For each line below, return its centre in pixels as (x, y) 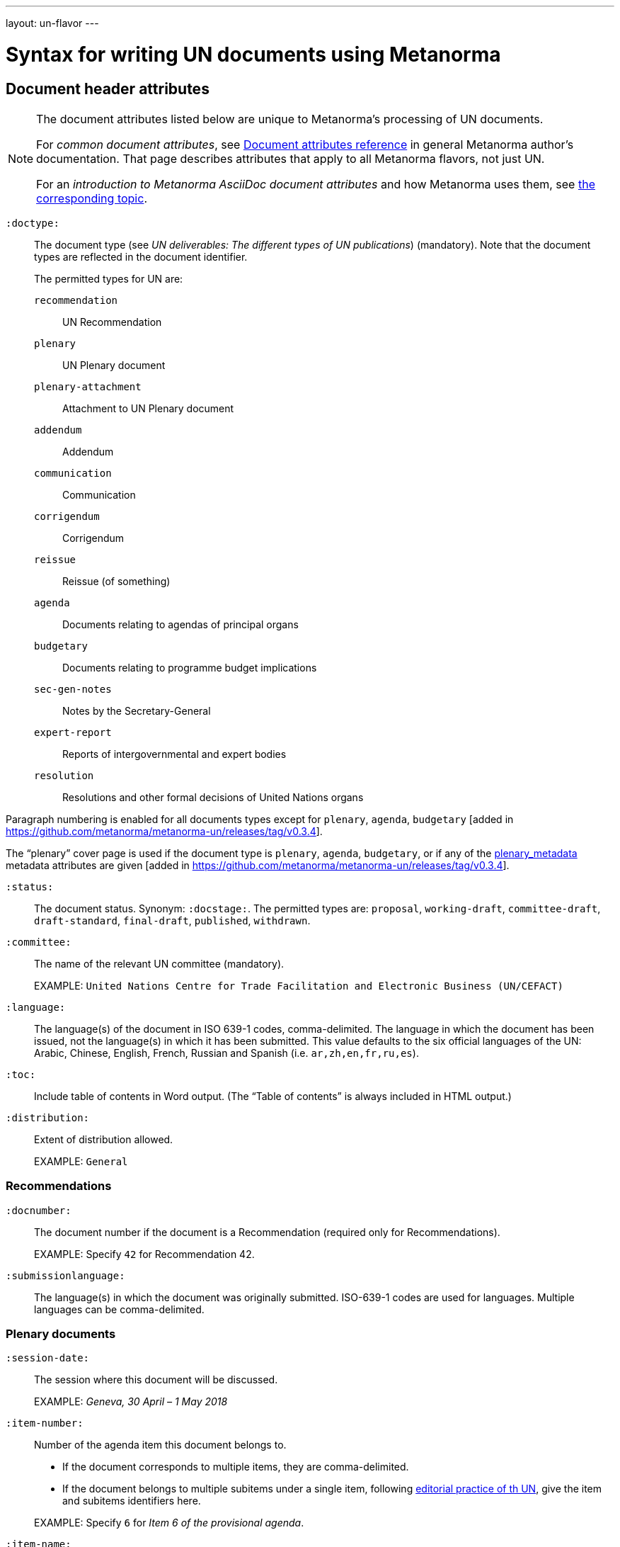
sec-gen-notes (73, 689)
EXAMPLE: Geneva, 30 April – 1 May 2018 (131, 1402)
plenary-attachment (88, 386)
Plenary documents (61, 1334)
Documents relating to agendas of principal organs (180, 624)
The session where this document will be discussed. (156, 1380)
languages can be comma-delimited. (119, 1309)
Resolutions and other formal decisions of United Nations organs (213, 797)
